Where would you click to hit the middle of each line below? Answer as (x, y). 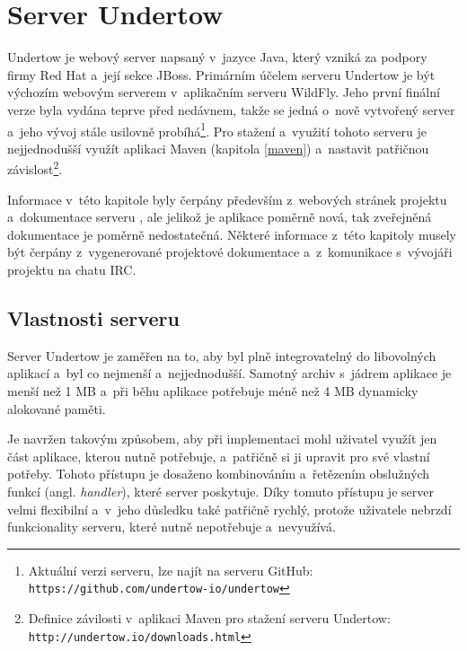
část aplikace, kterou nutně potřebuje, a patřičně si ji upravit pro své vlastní (219, 456)
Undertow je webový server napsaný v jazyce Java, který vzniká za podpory (217, 57)
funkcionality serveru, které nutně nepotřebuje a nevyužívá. (172, 527)
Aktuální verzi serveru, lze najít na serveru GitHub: (171, 570)
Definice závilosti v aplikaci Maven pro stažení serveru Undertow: (209, 617)
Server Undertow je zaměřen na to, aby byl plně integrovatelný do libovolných (222, 355)
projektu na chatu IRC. (72, 269)
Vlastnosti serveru (93, 317)
